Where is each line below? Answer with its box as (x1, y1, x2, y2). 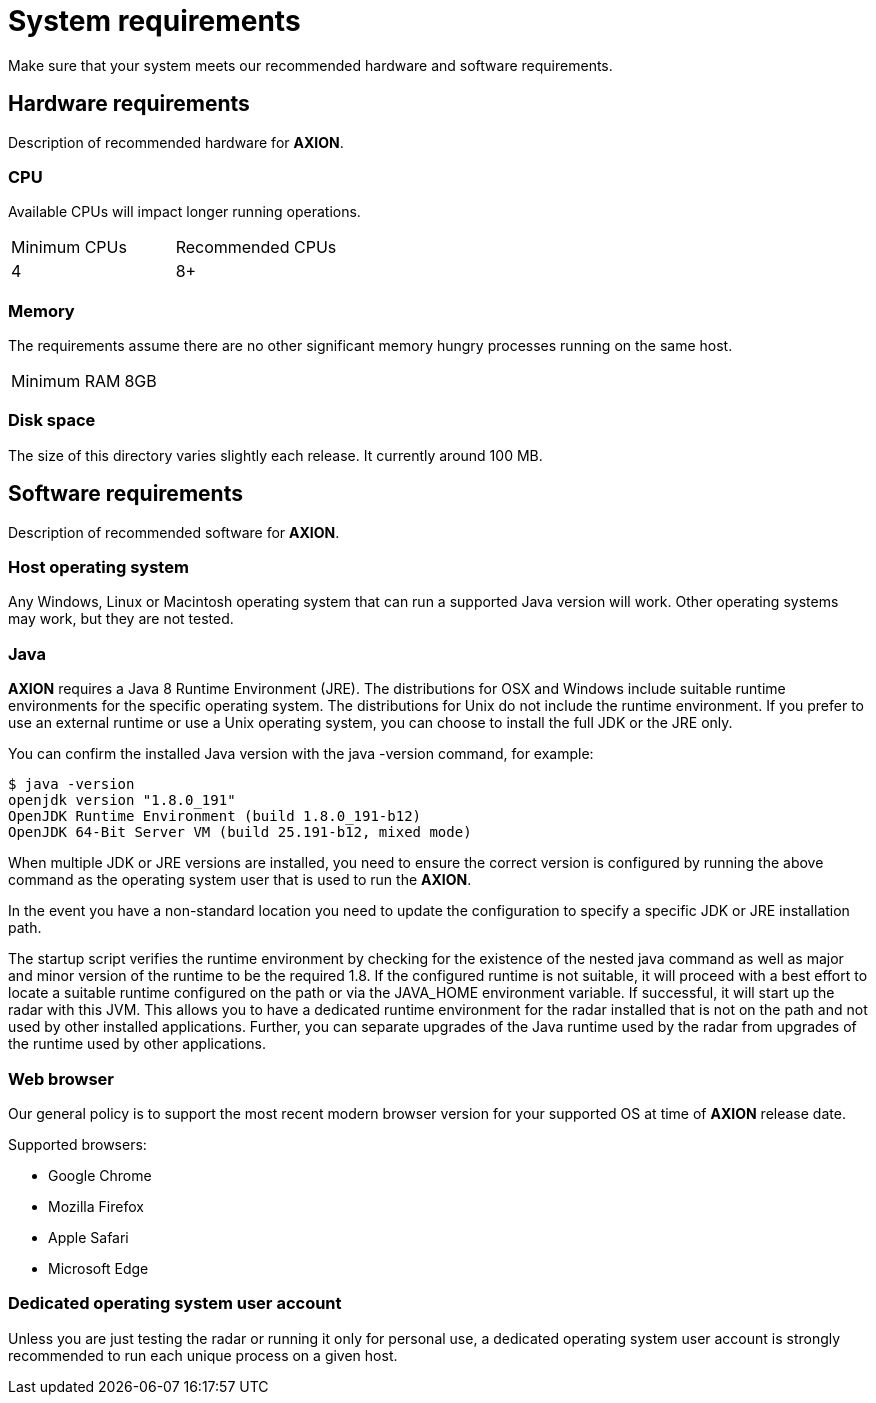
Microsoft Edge (48, 1259, 149, 1277)
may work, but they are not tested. (8, 610, 234, 628)
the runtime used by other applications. (8, 1035, 267, 1053)
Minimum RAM (11, 371, 121, 392)
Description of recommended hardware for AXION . (8, 133, 344, 151)
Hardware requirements (8, 91, 250, 117)
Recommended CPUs (175, 237, 337, 258)
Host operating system (8, 557, 189, 578)
